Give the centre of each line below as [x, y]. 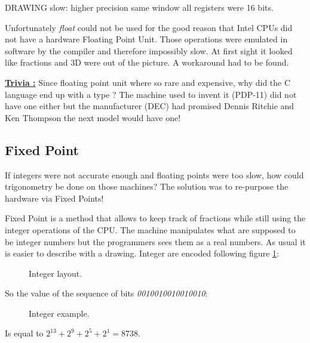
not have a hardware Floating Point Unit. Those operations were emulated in [146, 39]
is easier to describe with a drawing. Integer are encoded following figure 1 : [142, 253]
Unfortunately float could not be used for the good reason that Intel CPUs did [149, 27]
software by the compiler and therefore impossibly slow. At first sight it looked [149, 50]
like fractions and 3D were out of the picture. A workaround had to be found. [147, 62]
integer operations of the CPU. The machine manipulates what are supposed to [150, 229]
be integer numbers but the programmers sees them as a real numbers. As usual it [155, 241]
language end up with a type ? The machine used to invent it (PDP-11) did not [151, 94]
